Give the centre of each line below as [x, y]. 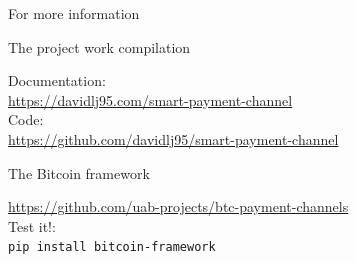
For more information [74, 13]
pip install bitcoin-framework [112, 247]
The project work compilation [99, 46]
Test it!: [32, 225]
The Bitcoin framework [79, 172]
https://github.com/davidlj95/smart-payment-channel [173, 138]
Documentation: [57, 80]
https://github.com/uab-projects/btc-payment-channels [178, 206]
